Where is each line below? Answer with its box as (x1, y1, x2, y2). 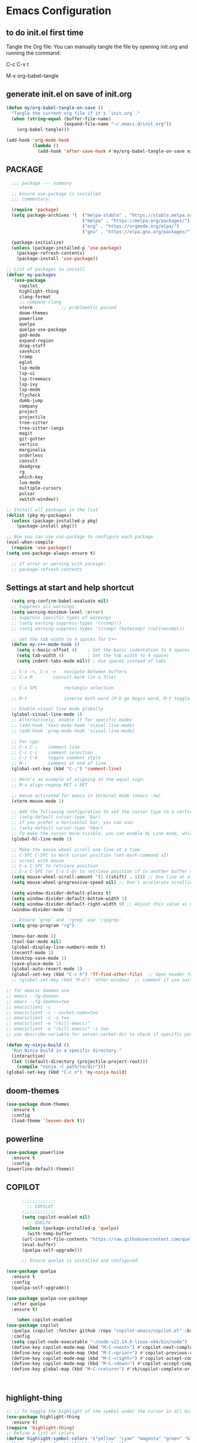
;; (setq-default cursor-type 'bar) (11, 814, 101, 820)
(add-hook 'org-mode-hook (6, 137, 69, 144)
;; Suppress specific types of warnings (11, 614, 111, 620)
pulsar (19, 491, 35, 497)
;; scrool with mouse (11, 857, 64, 863)
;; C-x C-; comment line (11, 744, 80, 750)
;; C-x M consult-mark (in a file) (11, 674, 117, 680)
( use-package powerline (6, 1149, 64, 1156)
